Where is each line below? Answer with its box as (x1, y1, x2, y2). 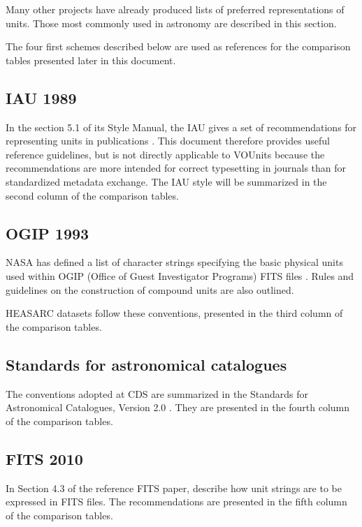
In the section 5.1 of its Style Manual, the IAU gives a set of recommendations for (6, 119, 357, 134)
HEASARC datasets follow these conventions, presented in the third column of (6, 306, 343, 320)
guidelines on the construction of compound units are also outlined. (6, 282, 294, 297)
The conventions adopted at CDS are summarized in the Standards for (6, 386, 309, 401)
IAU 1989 (6, 87, 77, 108)
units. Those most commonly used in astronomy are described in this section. (6, 15, 337, 30)
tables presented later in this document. (6, 52, 176, 67)
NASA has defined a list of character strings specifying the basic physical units (6, 255, 343, 269)
